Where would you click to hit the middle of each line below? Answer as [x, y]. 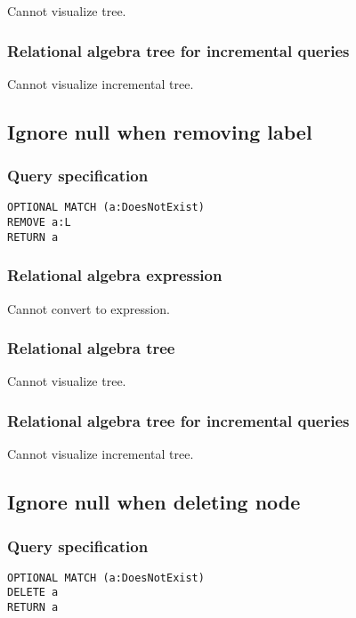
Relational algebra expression [115, 275]
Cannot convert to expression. [89, 308]
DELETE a [33, 593]
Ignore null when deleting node [154, 502]
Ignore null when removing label [160, 131]
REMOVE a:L [39, 223]
